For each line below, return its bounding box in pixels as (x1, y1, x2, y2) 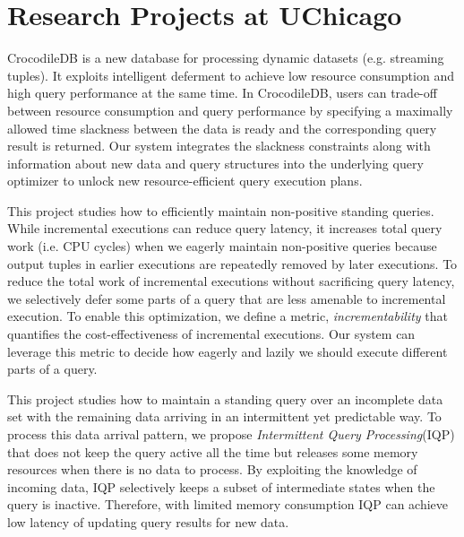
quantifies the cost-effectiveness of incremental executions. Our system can (7, 325, 416, 343)
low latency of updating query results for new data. (7, 512, 289, 531)
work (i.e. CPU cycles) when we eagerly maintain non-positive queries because (7, 237, 437, 256)
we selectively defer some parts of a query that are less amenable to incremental (7, 289, 446, 307)
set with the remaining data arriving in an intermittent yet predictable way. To (7, 407, 442, 426)
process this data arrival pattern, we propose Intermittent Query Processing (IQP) (7, 425, 455, 443)
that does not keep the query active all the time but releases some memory (7, 442, 418, 461)
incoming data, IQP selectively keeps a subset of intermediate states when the (7, 477, 435, 496)
